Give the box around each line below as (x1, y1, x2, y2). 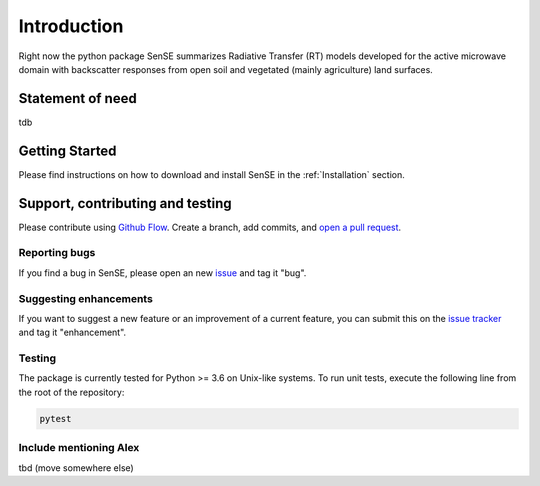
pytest (39, 413, 72, 424)
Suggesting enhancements (18, 291, 154, 305)
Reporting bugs (18, 246, 96, 260)
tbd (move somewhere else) (18, 461, 134, 474)
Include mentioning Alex (18, 441, 140, 455)
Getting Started (18, 142, 117, 159)
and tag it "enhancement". (18, 326, 127, 339)
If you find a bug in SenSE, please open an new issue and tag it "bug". (18, 266, 307, 279)
